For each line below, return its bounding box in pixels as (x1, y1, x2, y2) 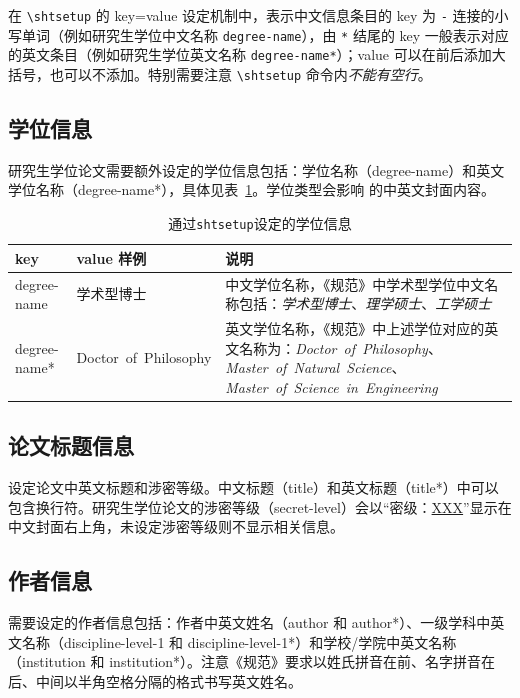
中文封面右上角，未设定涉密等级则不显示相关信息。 (8, 516, 344, 537)
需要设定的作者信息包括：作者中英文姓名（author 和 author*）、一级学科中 (8, 612, 491, 633)
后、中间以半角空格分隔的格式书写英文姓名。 (8, 670, 302, 691)
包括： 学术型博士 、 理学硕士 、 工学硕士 (239, 293, 492, 314)
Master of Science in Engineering (225, 376, 438, 397)
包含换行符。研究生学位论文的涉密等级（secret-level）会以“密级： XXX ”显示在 (8, 496, 512, 517)
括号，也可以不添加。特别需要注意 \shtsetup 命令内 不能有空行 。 (8, 63, 432, 84)
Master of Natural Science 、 (225, 357, 406, 378)
